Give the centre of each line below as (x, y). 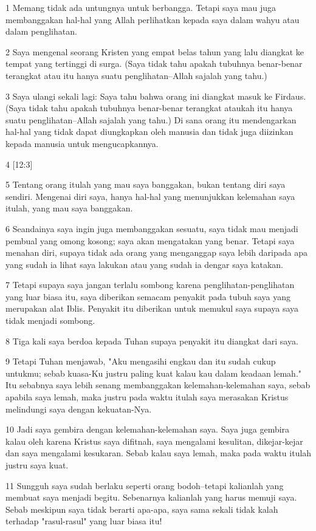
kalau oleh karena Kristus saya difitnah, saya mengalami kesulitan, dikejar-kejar (154, 441)
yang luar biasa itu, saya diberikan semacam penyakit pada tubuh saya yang (148, 296)
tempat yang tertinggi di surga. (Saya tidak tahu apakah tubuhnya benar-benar (154, 63)
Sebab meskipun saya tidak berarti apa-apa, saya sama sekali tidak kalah (142, 509)
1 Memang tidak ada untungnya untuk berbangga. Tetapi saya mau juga (141, 7)
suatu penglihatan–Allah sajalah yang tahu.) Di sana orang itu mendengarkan (151, 119)
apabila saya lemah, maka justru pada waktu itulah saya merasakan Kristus (147, 397)
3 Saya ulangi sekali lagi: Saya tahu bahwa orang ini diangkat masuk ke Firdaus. (156, 96)
